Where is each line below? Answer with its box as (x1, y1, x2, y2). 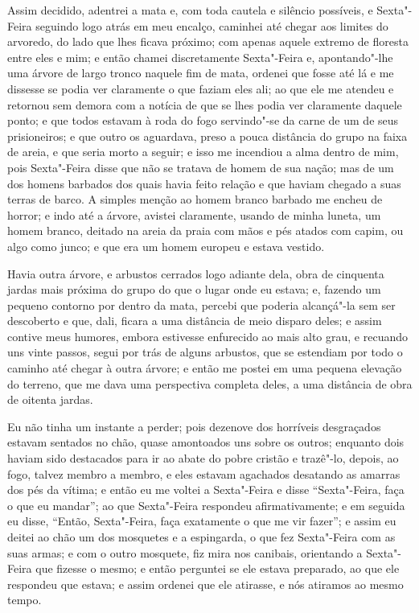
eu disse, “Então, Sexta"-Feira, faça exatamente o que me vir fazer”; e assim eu (7, 512, 396, 529)
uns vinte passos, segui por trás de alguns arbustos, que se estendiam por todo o (7, 344, 403, 360)
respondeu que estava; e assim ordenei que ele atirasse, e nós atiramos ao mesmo (7, 575, 404, 592)
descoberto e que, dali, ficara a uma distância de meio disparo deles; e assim (7, 312, 382, 329)
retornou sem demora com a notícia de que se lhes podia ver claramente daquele (7, 96, 402, 113)
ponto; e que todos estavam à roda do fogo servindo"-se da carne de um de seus (7, 112, 399, 129)
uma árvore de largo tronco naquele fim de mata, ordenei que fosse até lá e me (7, 64, 394, 81)
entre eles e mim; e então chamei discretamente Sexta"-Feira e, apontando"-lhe (7, 48, 393, 65)
